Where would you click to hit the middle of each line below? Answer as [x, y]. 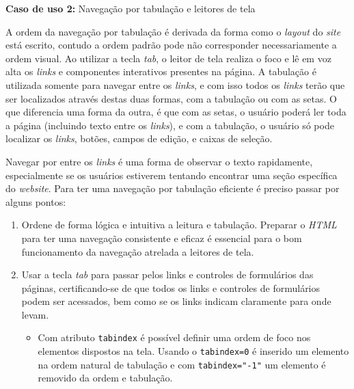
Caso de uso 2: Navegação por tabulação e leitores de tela [131, 8]
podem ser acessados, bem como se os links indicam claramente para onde [176, 301]
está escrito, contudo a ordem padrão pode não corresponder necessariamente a [171, 45]
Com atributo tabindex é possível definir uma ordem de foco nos [174, 337]
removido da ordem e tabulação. [105, 378]
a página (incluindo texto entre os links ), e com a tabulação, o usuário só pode [170, 125]
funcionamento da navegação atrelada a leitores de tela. [138, 251]
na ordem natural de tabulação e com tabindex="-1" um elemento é [182, 364]
